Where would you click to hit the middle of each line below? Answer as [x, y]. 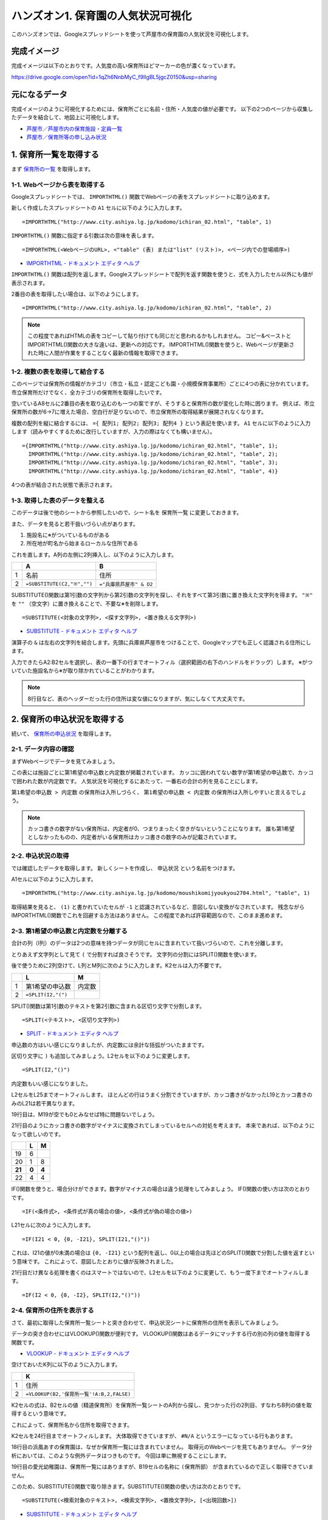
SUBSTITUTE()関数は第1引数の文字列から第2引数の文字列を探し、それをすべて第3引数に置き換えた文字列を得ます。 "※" [162, 595]
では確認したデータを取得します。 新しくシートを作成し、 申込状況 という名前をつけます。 [125, 868]
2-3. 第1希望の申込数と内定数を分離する [69, 931]
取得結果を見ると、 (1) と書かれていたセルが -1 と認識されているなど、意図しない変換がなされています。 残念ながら [158, 907]
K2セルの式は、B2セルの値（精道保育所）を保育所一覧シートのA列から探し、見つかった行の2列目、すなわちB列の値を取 [162, 1405]
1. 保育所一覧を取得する [55, 154]
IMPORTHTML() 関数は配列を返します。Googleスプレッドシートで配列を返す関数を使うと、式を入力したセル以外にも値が [162, 274]
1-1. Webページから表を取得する [58, 184]
